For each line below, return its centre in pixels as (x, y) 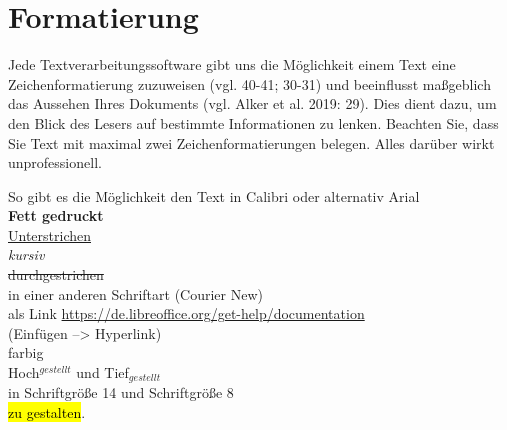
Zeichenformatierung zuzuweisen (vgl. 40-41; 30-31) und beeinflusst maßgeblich (249, 83)
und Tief (102, 372)
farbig (26, 352)
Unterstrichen (49, 234)
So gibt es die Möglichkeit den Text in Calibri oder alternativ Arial (214, 195)
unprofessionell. (55, 162)
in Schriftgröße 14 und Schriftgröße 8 (121, 392)
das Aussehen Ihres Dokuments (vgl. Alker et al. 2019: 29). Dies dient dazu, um (252, 103)
